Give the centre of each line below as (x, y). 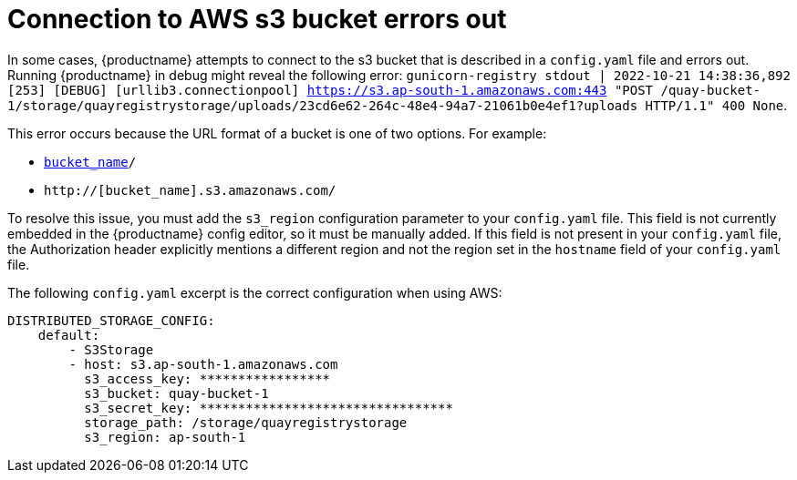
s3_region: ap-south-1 (165, 437)
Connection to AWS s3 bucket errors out (257, 19)
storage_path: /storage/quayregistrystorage (246, 422)
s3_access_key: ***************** (207, 378)
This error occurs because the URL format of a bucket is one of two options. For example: (277, 133)
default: (69, 335)
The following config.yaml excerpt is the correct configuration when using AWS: (255, 292)
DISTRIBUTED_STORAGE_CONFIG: (111, 320)
